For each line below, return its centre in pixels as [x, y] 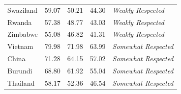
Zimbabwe [23, 34]
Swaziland [23, 10]
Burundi [20, 70]
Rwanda [20, 22]
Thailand [21, 82]
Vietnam [20, 46]
